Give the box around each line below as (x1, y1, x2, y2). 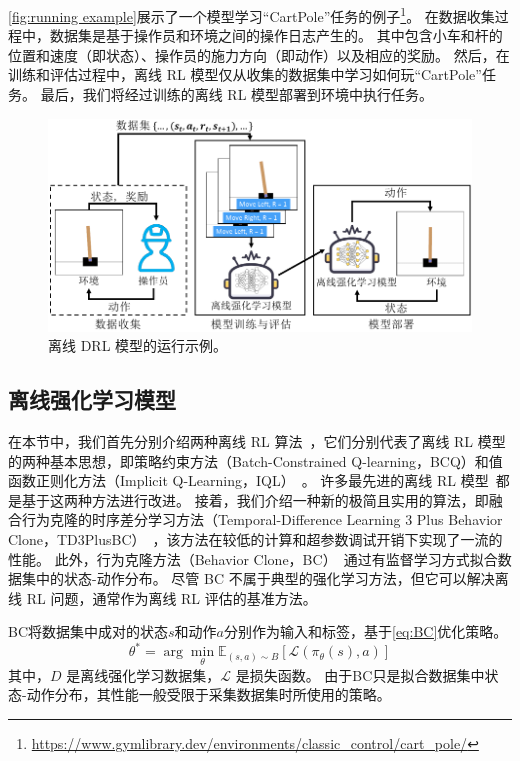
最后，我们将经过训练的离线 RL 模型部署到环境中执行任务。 (40, 84, 434, 105)
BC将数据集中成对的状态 (8, 621, 169, 642)
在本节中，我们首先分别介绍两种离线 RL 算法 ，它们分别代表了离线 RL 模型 (8, 430, 506, 451)
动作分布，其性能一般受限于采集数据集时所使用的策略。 (26, 684, 391, 705)
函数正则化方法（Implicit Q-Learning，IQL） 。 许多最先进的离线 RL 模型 (8, 470, 489, 491)
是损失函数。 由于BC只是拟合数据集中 (235, 664, 485, 685)
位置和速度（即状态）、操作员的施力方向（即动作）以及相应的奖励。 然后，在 (8, 44, 510, 65)
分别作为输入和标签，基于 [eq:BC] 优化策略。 (224, 621, 508, 642)
